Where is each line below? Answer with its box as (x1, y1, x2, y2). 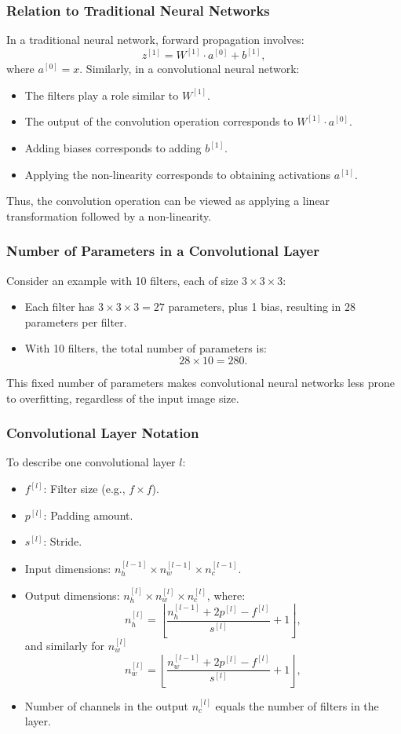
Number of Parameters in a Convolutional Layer (6, 241, 319, 261)
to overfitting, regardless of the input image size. (6, 389, 239, 406)
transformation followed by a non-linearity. (6, 207, 212, 224)
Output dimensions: (24, 587, 120, 603)
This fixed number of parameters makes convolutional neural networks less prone (6, 374, 395, 390)
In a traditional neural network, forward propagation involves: (6, 31, 304, 48)
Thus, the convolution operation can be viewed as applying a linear (6, 192, 330, 209)
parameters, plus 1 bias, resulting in (168, 298, 341, 315)
